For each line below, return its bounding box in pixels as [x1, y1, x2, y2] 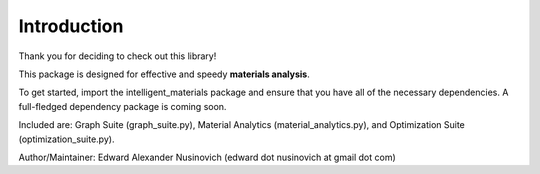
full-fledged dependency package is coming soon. [18, 100, 227, 112]
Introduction [18, 15, 124, 37]
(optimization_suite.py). [18, 133, 115, 145]
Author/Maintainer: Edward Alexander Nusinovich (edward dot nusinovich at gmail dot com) [18, 151, 397, 163]
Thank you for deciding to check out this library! [18, 50, 217, 62]
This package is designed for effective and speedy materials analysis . [18, 68, 310, 80]
